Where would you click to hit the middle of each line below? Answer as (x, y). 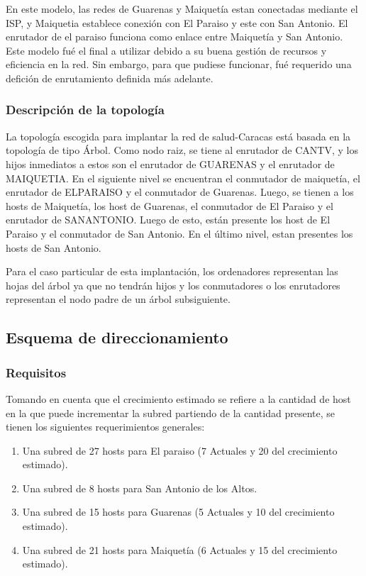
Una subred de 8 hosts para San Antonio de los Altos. (140, 488)
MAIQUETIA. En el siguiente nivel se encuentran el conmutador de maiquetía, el (183, 178)
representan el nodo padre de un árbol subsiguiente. (118, 299)
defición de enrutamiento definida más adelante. (110, 78)
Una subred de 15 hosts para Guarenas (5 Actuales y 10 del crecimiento (178, 512)
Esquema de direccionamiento (117, 337)
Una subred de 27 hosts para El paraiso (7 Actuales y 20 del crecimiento (180, 450)
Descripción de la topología (85, 110)
